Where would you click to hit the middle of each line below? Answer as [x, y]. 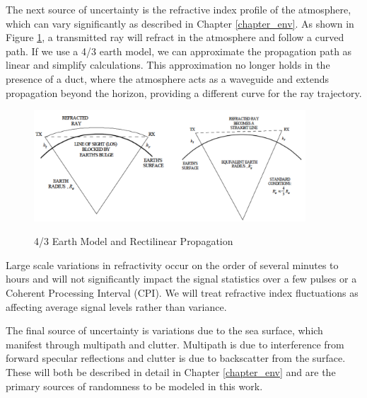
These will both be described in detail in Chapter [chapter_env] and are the [171, 372]
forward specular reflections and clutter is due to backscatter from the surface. [176, 358]
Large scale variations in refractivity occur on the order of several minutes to [172, 265]
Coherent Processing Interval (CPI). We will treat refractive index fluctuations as [182, 293]
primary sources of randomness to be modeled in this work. [134, 386]
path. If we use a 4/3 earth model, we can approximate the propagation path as [179, 51]
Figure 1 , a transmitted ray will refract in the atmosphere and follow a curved [175, 37]
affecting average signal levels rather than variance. [116, 306]
